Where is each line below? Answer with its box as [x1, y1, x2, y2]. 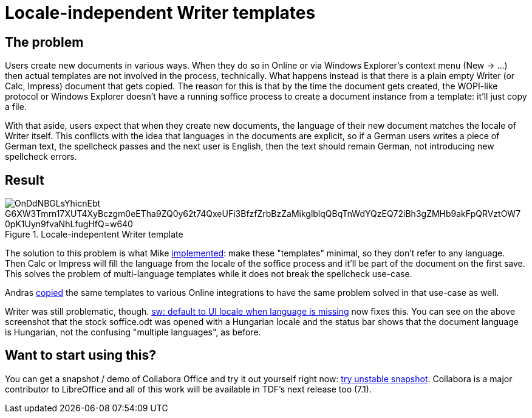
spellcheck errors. [5, 151, 77, 162]
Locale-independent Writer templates [5, 2, 316, 23]
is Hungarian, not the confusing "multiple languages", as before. [5, 327, 261, 338]
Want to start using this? [5, 348, 157, 363]
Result [5, 172, 44, 188]
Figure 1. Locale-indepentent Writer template [5, 229, 183, 240]
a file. [5, 101, 27, 112]
